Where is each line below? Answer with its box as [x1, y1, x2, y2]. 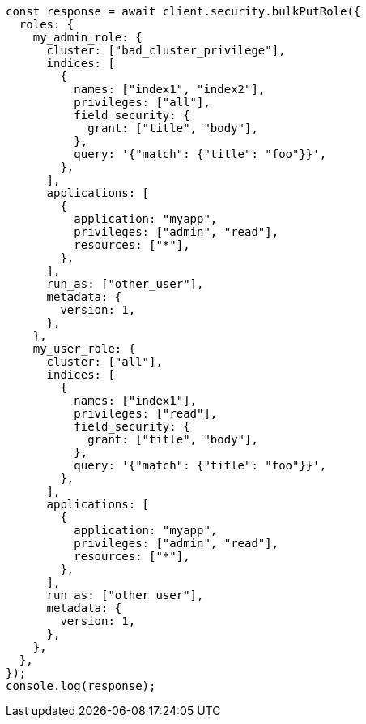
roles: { [19, 18, 74, 31]
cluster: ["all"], [46, 355, 163, 368]
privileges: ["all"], [74, 96, 211, 109]
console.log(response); [6, 679, 156, 692]
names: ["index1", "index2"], [74, 83, 266, 96]
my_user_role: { [32, 342, 136, 355]
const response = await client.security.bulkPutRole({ [6, 5, 361, 18]
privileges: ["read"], [74, 407, 218, 420]
